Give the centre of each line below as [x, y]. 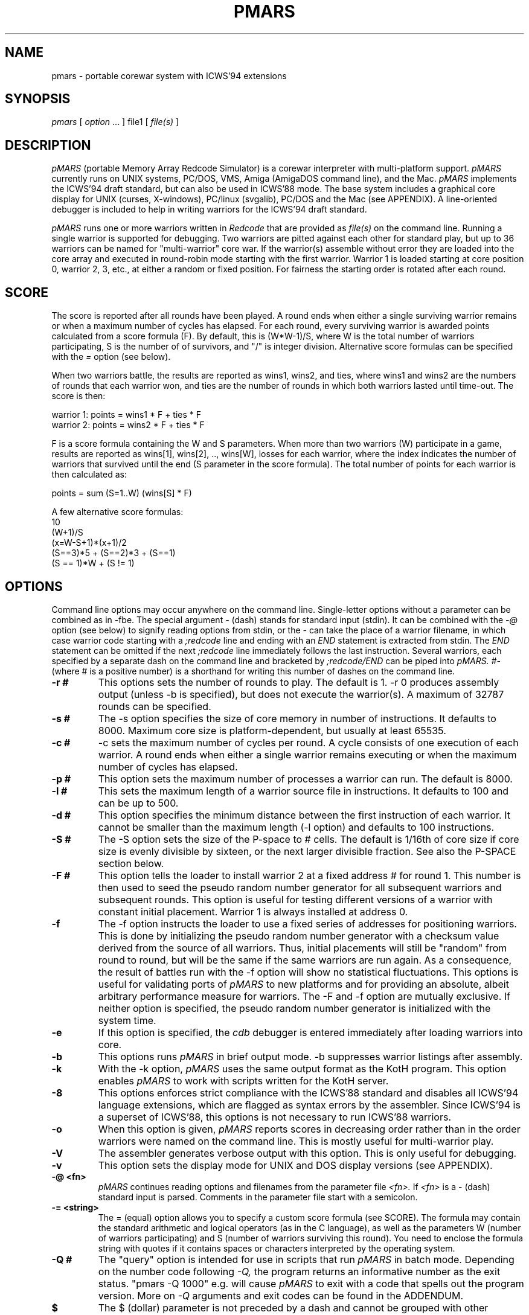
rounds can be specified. [155, 706]
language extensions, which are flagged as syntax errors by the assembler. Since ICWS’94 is [309, 1105]
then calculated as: [89, 475]
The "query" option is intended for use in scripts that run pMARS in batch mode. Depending [306, 1259]
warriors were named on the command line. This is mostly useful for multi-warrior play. [296, 1141]
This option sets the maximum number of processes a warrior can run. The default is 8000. [305, 779]
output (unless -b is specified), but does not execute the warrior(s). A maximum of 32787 [301, 694]
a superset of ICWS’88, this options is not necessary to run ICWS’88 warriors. [274, 1117]
